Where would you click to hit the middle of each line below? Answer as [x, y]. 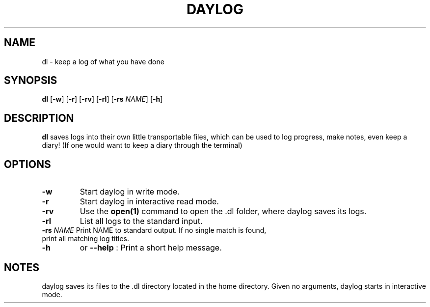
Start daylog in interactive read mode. [149, 202]
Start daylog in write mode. [130, 192]
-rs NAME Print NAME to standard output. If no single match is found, [154, 230]
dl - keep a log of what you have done [103, 61]
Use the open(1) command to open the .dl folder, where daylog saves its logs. [223, 211]
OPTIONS [27, 164]
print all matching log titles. [85, 239]
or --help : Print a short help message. [151, 248]
